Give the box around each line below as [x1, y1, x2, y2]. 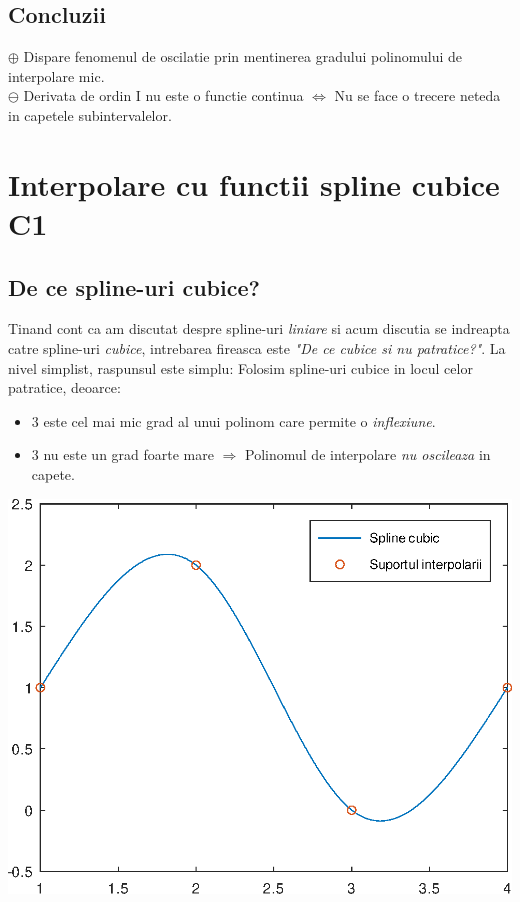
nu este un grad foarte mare [43, 444, 214, 465]
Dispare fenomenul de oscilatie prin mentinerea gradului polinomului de [23, 46, 463, 67]
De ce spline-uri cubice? [8, 271, 260, 302]
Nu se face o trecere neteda [334, 85, 501, 106]
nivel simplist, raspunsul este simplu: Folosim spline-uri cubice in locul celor [8, 357, 473, 378]
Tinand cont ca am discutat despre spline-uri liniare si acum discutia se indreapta [8, 318, 510, 339]
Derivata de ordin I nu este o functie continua [23, 85, 304, 106]
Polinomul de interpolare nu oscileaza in [245, 444, 491, 465]
